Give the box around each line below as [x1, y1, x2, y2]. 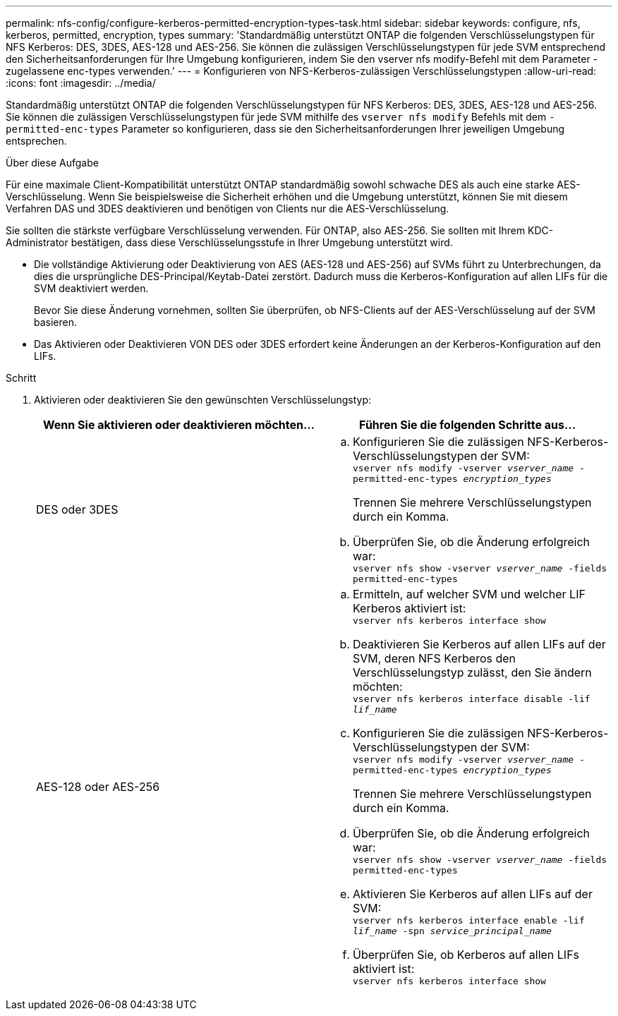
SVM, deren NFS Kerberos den [353, 651, 516, 665]
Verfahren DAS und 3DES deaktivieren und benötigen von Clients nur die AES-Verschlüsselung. [6, 202, 449, 214]
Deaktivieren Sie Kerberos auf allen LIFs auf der [353, 637, 606, 651]
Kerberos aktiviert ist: [353, 601, 466, 615]
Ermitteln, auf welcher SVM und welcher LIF [353, 587, 586, 601]
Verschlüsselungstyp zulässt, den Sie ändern [353, 665, 592, 679]
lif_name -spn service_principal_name [353, 926, 552, 936]
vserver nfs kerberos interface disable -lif [353, 694, 590, 704]
